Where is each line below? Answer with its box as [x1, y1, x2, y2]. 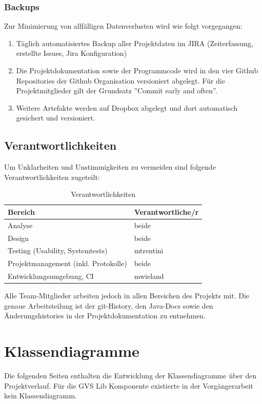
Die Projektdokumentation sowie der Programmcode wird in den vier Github [16, 65, 258, 75]
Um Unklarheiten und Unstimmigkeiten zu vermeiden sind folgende [4, 161, 216, 172]
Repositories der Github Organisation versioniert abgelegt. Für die [16, 75, 225, 86]
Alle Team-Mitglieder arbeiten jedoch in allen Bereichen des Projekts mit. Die [4, 290, 250, 301]
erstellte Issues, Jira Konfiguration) [16, 48, 127, 58]
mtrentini [134, 245, 164, 256]
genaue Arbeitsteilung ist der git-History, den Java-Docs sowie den [4, 300, 213, 311]
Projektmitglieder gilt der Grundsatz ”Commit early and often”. [16, 85, 217, 96]
